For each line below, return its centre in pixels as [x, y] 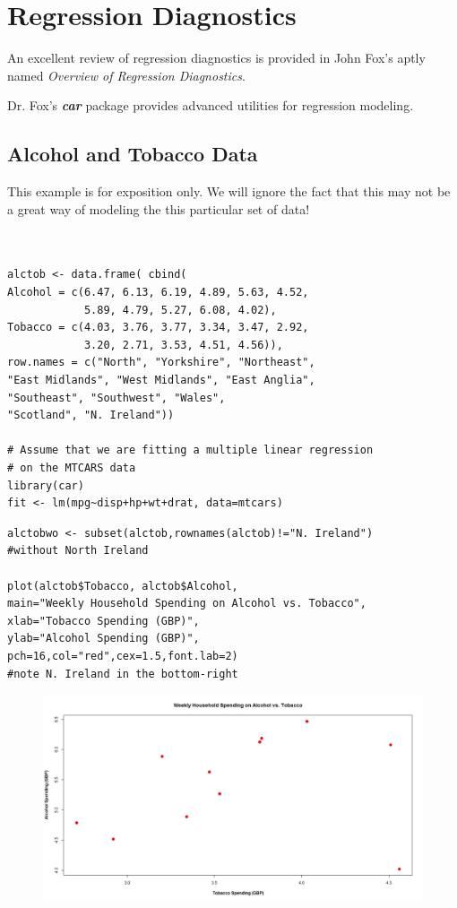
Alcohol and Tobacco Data [133, 154]
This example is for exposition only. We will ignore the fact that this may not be [229, 191]
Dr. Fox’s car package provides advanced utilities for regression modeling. [211, 105]
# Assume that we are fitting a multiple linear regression [190, 450]
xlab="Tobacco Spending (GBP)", [103, 621]
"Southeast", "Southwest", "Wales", [116, 398]
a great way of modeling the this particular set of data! [159, 208]
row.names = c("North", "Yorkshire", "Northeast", [161, 363]
